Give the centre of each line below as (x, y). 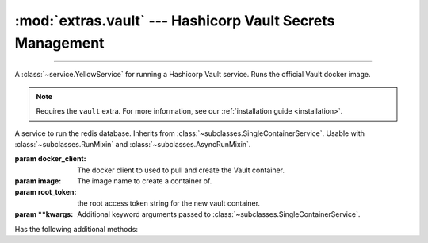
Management (59, 43)
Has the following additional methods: (76, 229)
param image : (38, 181)
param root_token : (46, 192)
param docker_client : (50, 159)
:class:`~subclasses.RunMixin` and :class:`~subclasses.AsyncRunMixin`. (133, 144)
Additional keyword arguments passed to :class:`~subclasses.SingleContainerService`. (219, 214)
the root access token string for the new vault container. (169, 203)
